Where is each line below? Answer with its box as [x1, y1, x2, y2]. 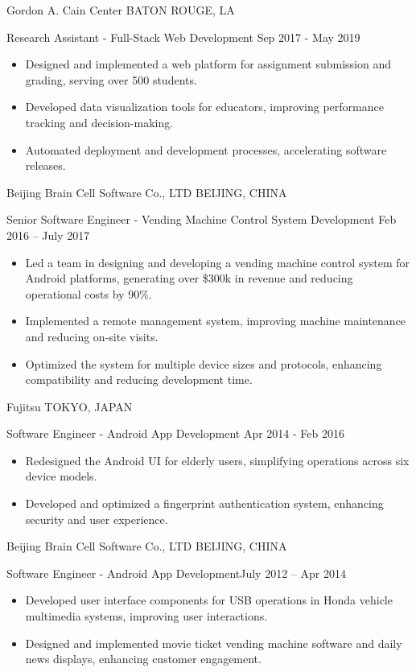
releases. [25, 157, 66, 174]
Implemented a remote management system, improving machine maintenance [25, 312, 406, 329]
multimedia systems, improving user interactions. [25, 608, 268, 625]
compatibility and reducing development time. [25, 371, 253, 388]
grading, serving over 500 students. [25, 71, 197, 88]
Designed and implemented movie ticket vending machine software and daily [25, 634, 402, 651]
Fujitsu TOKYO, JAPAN [6, 398, 133, 414]
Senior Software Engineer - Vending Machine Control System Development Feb [6, 211, 397, 228]
